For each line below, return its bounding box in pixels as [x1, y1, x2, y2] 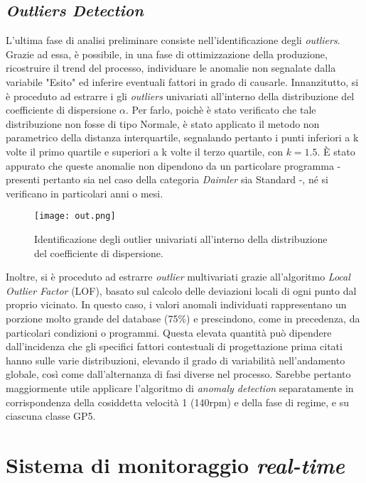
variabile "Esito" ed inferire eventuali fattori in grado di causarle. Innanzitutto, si [6, 74, 359, 89]
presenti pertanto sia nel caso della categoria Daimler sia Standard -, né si [6, 172, 328, 187]
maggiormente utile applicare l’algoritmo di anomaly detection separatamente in [6, 380, 354, 395]
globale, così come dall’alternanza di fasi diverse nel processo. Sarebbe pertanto [6, 367, 351, 381]
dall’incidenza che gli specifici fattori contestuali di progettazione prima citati [6, 339, 343, 354]
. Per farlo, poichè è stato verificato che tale [125, 102, 316, 117]
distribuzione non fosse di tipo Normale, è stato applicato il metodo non [6, 116, 320, 131]
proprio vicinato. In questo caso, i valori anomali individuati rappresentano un [6, 297, 347, 312]
